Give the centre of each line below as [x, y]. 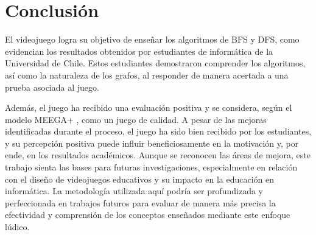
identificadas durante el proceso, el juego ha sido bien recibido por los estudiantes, [158, 131]
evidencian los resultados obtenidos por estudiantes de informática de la [139, 51]
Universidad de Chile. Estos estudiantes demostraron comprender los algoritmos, [155, 63]
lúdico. [17, 227]
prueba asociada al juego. [52, 87]
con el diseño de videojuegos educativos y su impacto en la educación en [140, 179]
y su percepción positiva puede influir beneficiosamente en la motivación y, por [152, 143]
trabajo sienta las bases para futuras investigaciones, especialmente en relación [151, 167]
